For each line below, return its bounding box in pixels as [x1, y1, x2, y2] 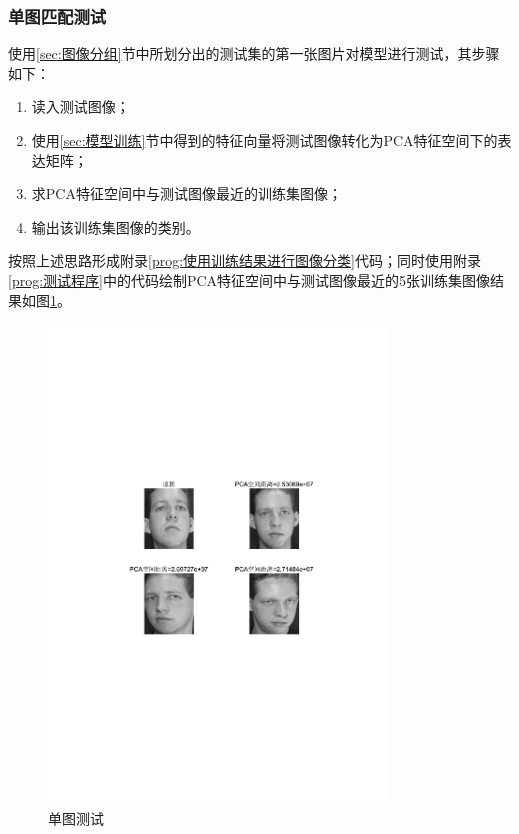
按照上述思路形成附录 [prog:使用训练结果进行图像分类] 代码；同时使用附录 [8, 250, 481, 271]
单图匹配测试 [8, 3, 107, 28]
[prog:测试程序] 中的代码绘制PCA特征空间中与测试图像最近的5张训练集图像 [8, 269, 491, 290]
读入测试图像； [31, 96, 130, 117]
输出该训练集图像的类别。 [31, 216, 200, 237]
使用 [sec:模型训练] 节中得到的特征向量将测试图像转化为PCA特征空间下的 [31, 130, 498, 150]
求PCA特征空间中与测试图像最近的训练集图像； [31, 183, 342, 204]
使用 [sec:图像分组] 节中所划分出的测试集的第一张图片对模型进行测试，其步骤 [8, 43, 500, 64]
